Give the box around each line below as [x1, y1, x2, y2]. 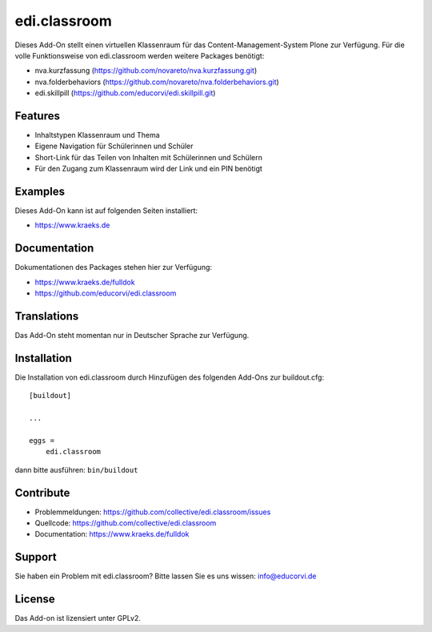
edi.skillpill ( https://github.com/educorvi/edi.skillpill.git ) [34, 88, 216, 98]
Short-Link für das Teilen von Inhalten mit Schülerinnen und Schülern [34, 152, 263, 162]
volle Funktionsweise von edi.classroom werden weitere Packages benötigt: [14, 50, 265, 60]
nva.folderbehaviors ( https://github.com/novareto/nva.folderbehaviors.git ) [34, 77, 279, 87]
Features [14, 109, 60, 123]
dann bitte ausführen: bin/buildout [14, 465, 138, 474]
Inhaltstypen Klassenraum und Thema [34, 131, 160, 140]
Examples [14, 185, 66, 198]
